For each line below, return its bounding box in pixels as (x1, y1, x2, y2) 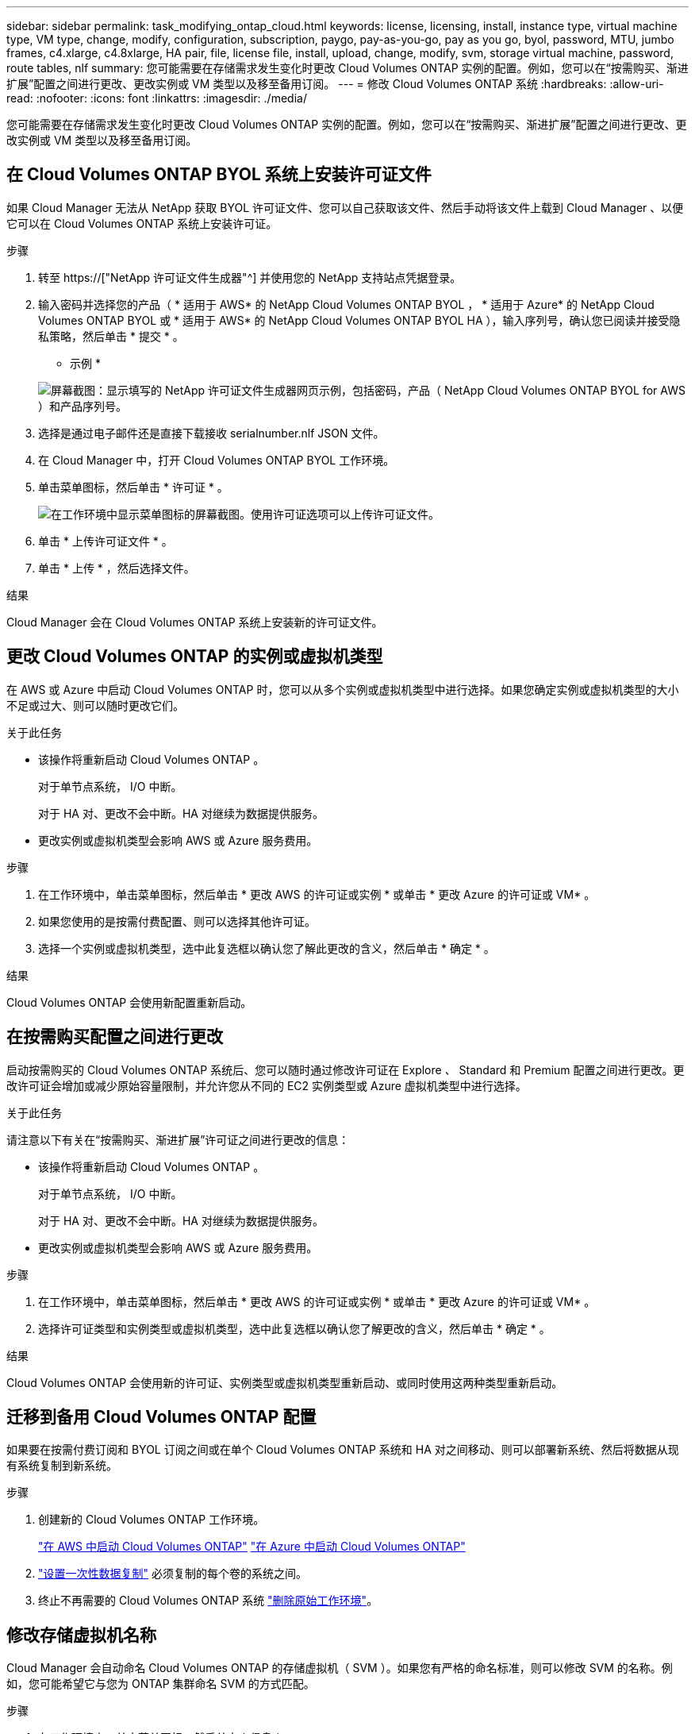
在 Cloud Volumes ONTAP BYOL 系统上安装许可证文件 (6, 164, 432, 185)
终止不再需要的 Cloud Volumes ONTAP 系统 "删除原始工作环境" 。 (38, 1593, 378, 1608)
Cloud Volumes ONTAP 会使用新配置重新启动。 (6, 995, 252, 1009)
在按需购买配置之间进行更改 (6, 1027, 223, 1047)
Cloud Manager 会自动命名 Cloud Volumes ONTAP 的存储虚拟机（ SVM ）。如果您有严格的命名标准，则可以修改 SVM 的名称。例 (6, 1661, 673, 1675)
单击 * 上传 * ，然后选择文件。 (38, 561, 195, 575)
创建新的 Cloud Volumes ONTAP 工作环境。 (38, 1512, 265, 1527)
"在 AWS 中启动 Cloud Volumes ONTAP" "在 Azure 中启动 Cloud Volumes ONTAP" (38, 1539, 466, 1554)
